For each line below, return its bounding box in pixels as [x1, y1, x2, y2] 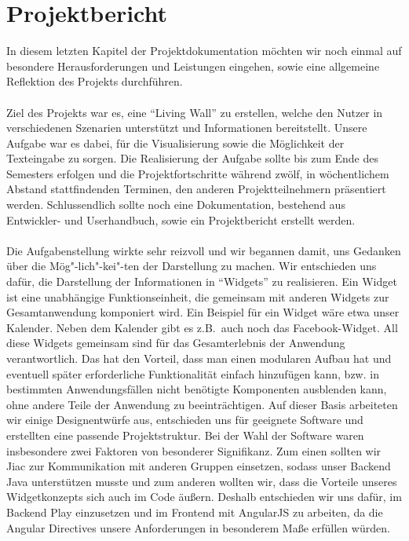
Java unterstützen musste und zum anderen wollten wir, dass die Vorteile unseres [6, 473, 397, 489]
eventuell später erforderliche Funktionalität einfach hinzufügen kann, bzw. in [6, 365, 379, 382]
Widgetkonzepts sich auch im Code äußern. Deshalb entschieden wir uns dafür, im [6, 488, 402, 505]
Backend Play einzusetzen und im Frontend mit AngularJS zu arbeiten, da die [6, 503, 383, 520]
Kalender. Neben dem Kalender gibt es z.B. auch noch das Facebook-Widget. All [6, 319, 398, 335]
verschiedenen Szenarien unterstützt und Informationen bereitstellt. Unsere [6, 119, 367, 136]
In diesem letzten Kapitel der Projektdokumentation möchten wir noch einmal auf [6, 42, 402, 59]
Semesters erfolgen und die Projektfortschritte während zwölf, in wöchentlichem [6, 165, 389, 181]
